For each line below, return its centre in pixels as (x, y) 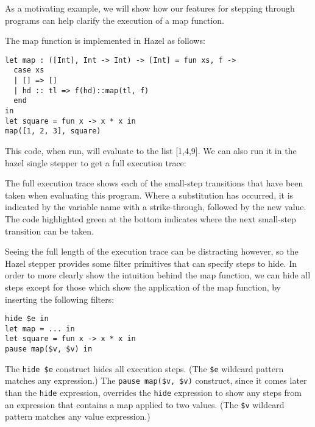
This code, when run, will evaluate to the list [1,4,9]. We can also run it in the (151, 151)
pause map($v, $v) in (49, 349)
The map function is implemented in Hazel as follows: (105, 41)
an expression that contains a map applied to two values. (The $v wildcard (145, 404)
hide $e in (27, 319)
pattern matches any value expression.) (78, 416)
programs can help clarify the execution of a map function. (115, 20)
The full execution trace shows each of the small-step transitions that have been (154, 183)
